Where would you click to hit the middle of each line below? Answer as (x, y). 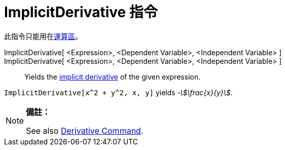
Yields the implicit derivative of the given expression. (113, 77)
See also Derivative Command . (85, 130)
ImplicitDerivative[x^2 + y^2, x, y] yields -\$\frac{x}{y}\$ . (118, 92)
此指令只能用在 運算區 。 (43, 36)
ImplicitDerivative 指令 (81, 12)
